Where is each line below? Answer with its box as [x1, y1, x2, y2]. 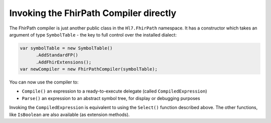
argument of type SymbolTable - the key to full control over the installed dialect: [9, 31, 177, 37]
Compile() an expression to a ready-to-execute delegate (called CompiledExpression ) [22, 88, 208, 94]
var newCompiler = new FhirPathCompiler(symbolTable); [20, 66, 158, 72]
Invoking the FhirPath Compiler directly [9, 7, 177, 18]
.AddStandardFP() [36, 52, 79, 58]
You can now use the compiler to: [9, 79, 79, 85]
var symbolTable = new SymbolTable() [20, 45, 113, 51]
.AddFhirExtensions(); [36, 59, 92, 65]
